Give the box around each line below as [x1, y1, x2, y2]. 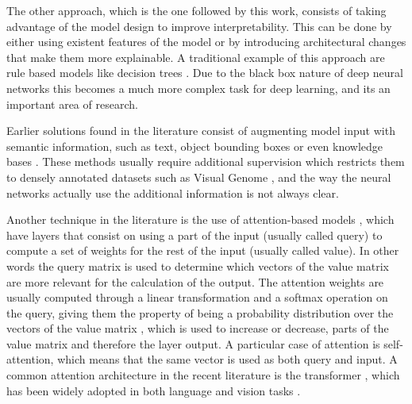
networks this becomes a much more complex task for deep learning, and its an [6, 79, 391, 96]
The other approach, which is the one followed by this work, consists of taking [6, 2, 387, 18]
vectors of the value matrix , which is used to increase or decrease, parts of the [6, 320, 389, 337]
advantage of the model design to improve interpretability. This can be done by [6, 17, 392, 34]
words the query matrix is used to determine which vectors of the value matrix [6, 257, 389, 274]
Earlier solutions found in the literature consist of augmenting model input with [6, 122, 395, 139]
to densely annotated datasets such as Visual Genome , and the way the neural [6, 168, 391, 185]
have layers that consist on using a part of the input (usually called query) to [6, 226, 383, 243]
